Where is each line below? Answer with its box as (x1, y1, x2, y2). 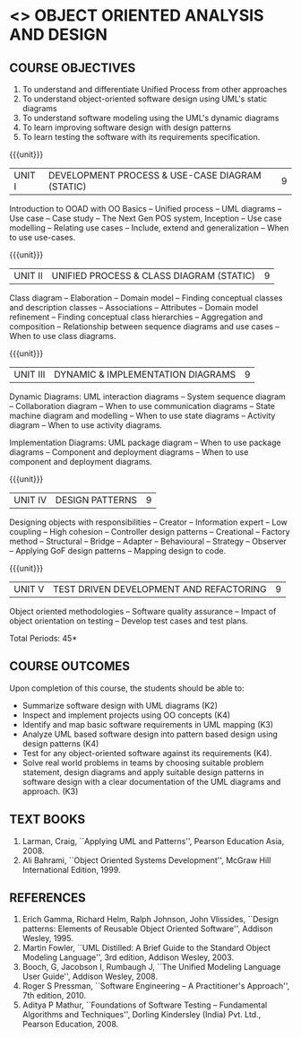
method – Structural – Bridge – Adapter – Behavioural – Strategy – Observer (9, 536, 287, 546)
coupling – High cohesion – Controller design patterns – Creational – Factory (9, 527, 290, 536)
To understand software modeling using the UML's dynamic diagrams (21, 113, 279, 123)
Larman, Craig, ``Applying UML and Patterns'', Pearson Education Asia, (21, 835, 285, 846)
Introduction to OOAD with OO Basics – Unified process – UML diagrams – (9, 204, 282, 214)
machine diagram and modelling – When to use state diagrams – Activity (9, 410, 276, 421)
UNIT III (13, 369, 46, 380)
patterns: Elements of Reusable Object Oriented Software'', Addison (21, 923, 273, 934)
